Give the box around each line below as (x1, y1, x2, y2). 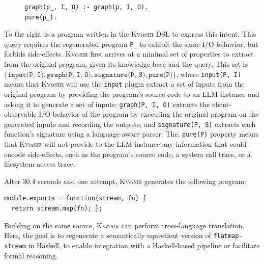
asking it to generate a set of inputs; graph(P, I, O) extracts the (4, 98, 210, 109)
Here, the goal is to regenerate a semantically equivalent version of (4, 230, 211, 241)
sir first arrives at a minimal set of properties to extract (79, 48, 254, 59)
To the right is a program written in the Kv (4, 29, 141, 39)
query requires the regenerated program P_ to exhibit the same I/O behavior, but (4, 38, 258, 49)
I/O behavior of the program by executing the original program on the (39, 109, 259, 119)
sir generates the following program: (133, 175, 246, 186)
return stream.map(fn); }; (11, 205, 103, 213)
